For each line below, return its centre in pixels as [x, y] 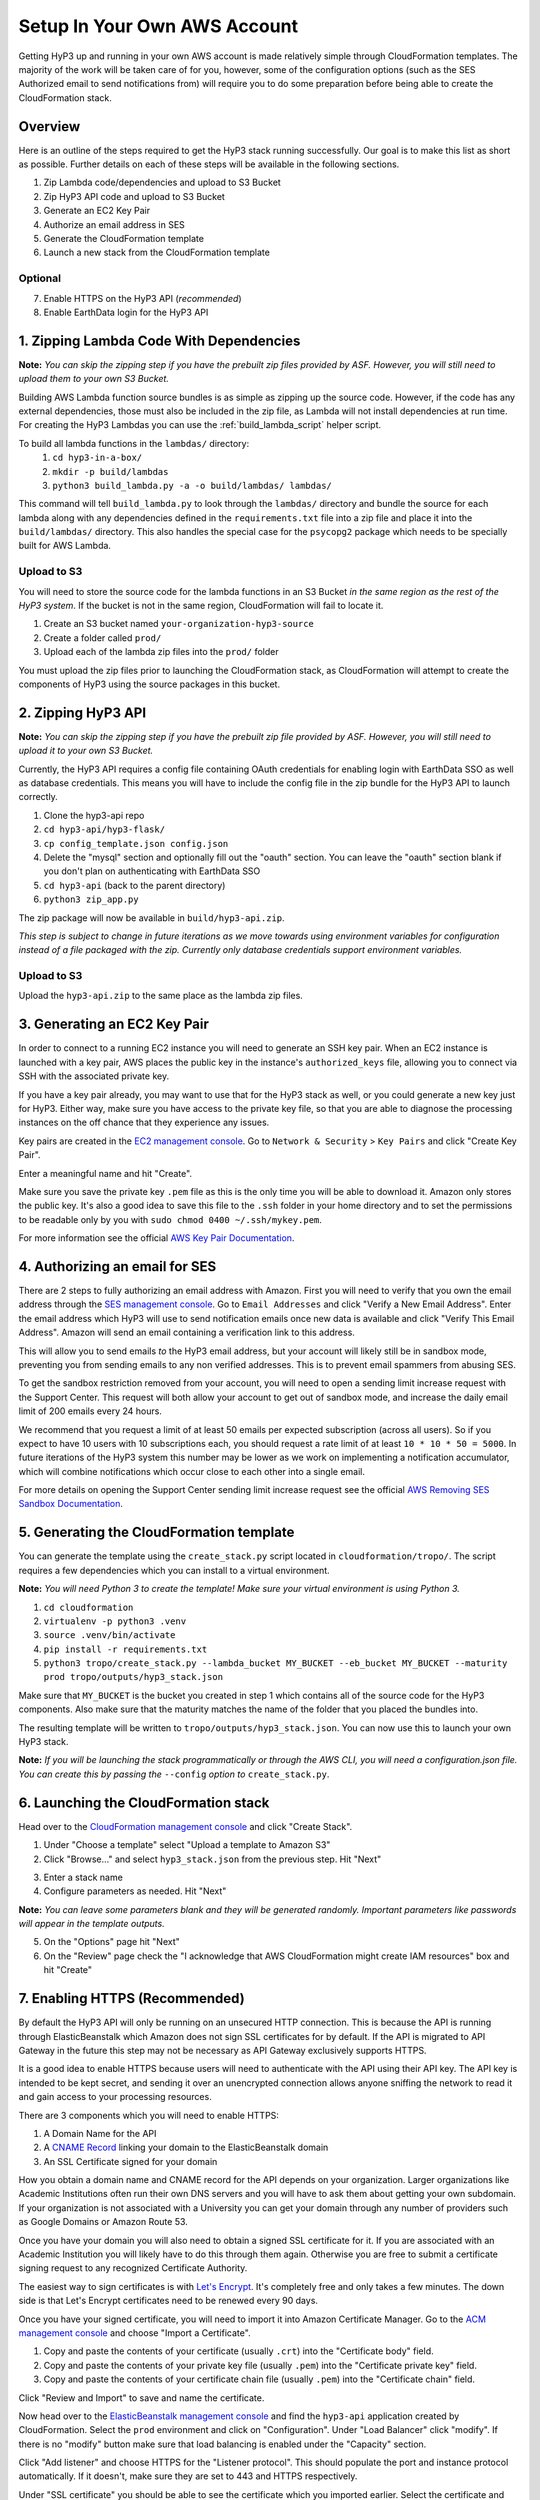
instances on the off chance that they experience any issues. [144, 1122]
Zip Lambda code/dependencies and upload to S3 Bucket [162, 182]
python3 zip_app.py [91, 899]
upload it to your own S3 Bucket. [86, 751]
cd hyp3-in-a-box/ [97, 458]
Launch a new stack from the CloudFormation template [156, 252]
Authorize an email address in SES [114, 224]
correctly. [38, 797]
